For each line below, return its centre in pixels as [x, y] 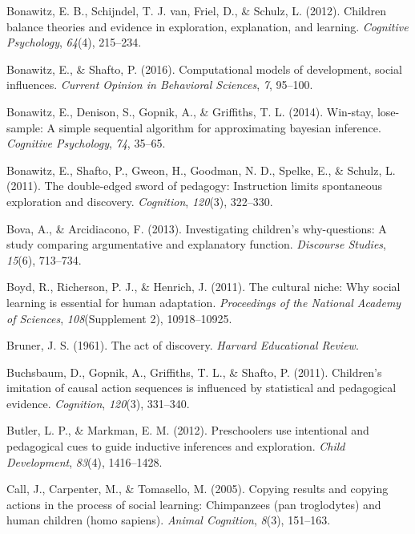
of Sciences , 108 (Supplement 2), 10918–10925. [119, 318]
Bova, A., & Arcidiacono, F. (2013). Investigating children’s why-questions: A [197, 228]
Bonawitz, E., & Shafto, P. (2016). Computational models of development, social [204, 69]
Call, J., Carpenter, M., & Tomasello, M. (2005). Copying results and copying [197, 489]
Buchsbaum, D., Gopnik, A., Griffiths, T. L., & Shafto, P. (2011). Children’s [194, 372]
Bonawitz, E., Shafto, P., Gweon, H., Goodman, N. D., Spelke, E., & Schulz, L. [201, 170]
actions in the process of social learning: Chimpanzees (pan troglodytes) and [194, 504]
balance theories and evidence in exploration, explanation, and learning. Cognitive [207, 26]
